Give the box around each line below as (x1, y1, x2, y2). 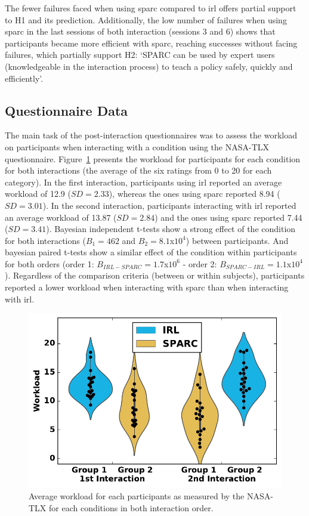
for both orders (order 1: (5, 257, 94, 270)
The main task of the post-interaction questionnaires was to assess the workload (5, 129, 297, 141)
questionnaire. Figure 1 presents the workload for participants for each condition (5, 152, 301, 165)
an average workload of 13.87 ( (5, 211, 117, 223)
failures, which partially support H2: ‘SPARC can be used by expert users (5, 48, 275, 61)
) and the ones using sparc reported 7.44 (154, 211, 302, 223)
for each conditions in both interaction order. (49, 501, 214, 514)
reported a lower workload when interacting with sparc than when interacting (5, 281, 289, 293)
